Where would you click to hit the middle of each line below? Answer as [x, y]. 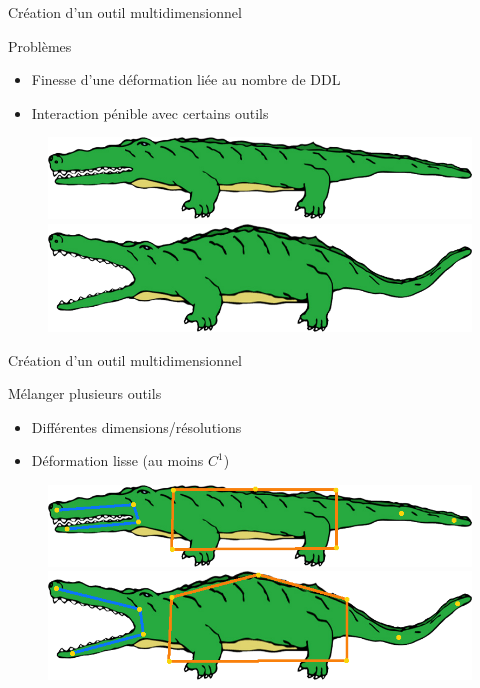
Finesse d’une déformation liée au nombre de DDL [186, 79]
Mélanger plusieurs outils [85, 393]
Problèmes [40, 45]
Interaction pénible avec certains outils [150, 112]
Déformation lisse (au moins [117, 460]
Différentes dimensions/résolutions [136, 426]
